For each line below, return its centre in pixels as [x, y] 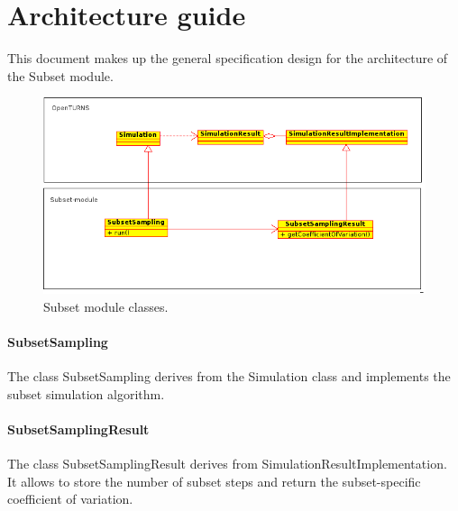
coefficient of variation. [70, 499]
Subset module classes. [106, 306]
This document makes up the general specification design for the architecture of [228, 58]
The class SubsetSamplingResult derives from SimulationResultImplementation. [227, 464]
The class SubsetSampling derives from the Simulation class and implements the [229, 376]
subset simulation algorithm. [86, 393]
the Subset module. [60, 75]
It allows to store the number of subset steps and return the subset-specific [214, 481]
